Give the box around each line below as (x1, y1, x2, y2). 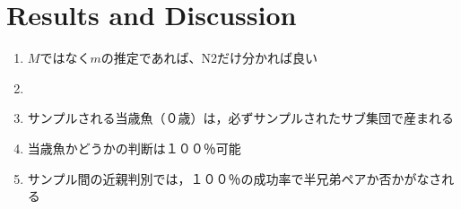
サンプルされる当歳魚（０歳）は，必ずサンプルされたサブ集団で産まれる (27, 109, 454, 127)
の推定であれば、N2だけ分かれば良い (100, 48, 318, 67)
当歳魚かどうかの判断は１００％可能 (27, 138, 241, 157)
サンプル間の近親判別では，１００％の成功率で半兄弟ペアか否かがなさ (27, 169, 442, 187)
